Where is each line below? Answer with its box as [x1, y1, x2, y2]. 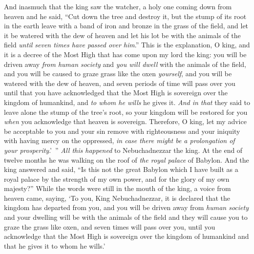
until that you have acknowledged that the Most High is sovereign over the [4, 87, 228, 98]
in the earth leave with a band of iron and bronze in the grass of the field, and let [4, 21, 249, 31]
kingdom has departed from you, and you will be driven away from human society [4, 202, 249, 212]
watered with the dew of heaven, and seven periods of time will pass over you [4, 78, 235, 88]
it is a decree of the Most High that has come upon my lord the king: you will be [4, 49, 247, 59]
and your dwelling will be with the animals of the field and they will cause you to [4, 212, 248, 222]
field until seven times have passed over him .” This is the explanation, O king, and [4, 40, 250, 50]
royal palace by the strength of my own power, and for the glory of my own [4, 173, 230, 184]
